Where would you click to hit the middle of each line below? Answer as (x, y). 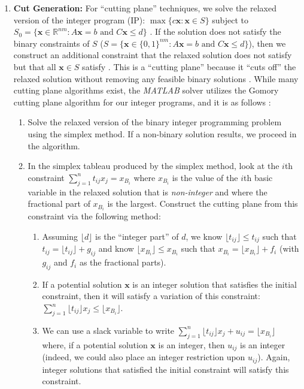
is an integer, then (191, 344)
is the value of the (205, 177)
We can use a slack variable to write (108, 330)
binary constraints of (51, 43)
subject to (230, 19)
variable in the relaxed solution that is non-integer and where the (148, 192)
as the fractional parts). (123, 262)
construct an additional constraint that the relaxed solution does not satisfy (153, 55)
